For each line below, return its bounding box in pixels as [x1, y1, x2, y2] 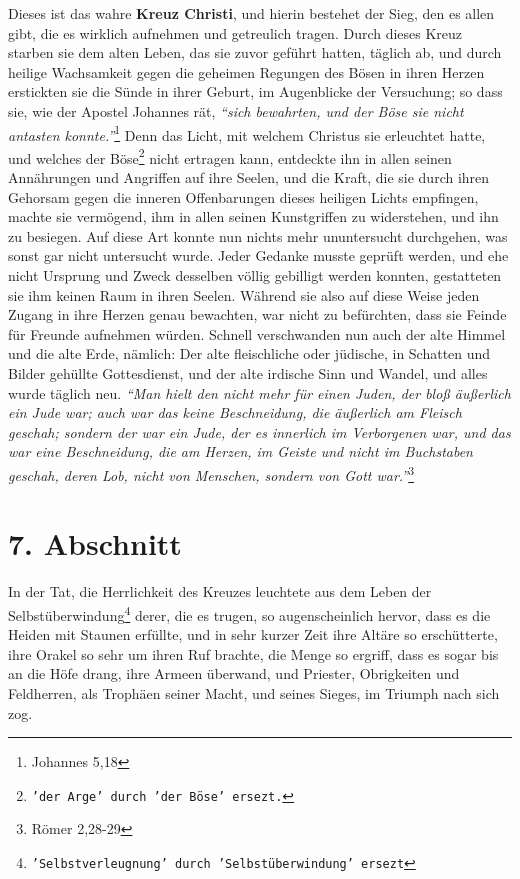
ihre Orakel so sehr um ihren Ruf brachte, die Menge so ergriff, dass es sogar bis [8, 643, 499, 664]
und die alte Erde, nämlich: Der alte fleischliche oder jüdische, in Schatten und [8, 343, 491, 364]
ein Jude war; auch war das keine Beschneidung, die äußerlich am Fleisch [8, 402, 462, 423]
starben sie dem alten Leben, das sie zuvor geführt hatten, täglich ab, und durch [8, 42, 502, 63]
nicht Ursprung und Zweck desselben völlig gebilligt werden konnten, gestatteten [8, 265, 502, 286]
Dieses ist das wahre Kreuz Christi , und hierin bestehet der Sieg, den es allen [8, 3, 495, 23]
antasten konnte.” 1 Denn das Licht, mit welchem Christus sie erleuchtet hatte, [8, 121, 486, 145]
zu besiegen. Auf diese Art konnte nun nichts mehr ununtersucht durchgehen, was [8, 225, 508, 246]
